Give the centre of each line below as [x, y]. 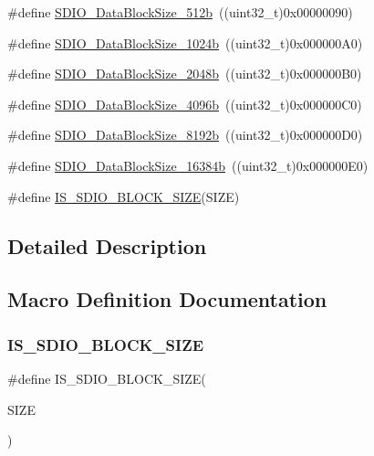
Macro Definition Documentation [167, 299]
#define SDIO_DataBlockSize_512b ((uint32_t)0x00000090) [180, 12]
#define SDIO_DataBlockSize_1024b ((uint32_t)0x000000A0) [185, 42]
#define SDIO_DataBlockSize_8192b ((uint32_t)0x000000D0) [185, 135]
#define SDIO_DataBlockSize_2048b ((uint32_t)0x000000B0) [185, 74]
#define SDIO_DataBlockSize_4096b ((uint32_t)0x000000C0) [185, 104]
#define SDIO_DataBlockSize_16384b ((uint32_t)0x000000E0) [188, 165]
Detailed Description [107, 245]
